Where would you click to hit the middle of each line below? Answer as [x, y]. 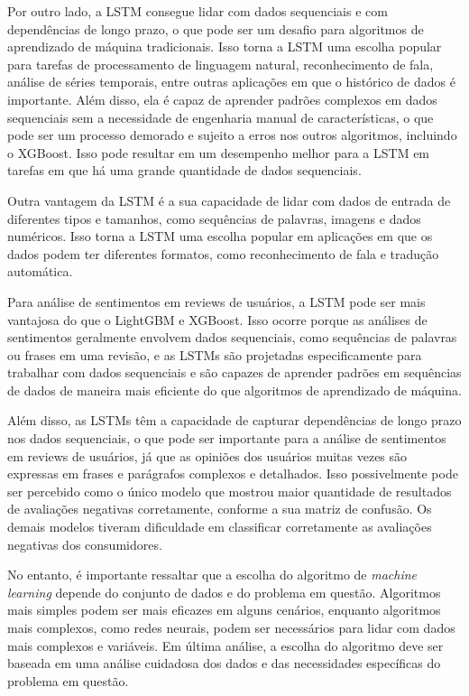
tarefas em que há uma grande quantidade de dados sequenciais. [184, 170]
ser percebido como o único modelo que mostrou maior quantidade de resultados [230, 491]
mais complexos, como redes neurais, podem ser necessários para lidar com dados [231, 627]
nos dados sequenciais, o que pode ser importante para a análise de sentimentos [227, 438]
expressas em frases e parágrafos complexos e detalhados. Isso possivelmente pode [233, 473]
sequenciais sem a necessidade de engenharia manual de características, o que [221, 117]
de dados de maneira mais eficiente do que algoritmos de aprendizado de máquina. [234, 390]
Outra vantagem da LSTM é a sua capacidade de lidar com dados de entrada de [229, 200]
